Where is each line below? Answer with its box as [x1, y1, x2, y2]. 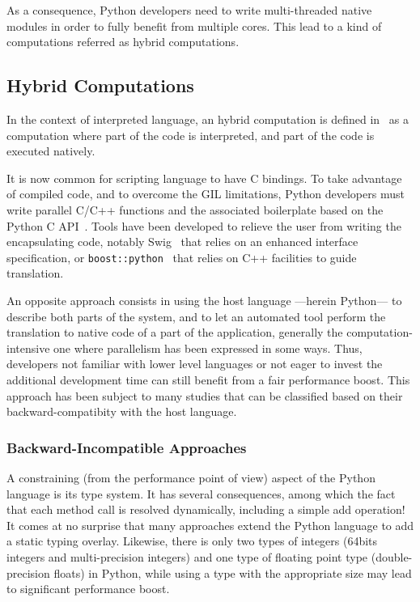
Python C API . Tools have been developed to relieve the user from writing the [6, 217, 401, 234]
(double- [371, 548, 413, 565]
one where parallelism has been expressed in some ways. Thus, [53, 339, 363, 356]
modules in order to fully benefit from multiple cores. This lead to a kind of [6, 17, 382, 34]
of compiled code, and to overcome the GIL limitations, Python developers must [6, 185, 405, 202]
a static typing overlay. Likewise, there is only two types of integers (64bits [6, 532, 378, 549]
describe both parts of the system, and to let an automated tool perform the [6, 307, 386, 324]
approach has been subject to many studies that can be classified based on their [6, 387, 403, 404]
